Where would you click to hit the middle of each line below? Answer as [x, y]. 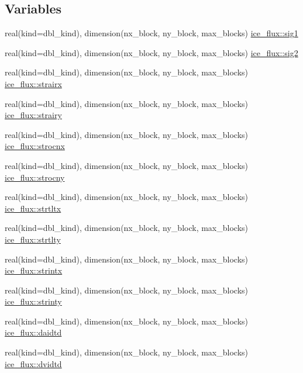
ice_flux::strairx [33, 83]
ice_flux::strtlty [33, 239]
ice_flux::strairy [33, 115]
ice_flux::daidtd [33, 332]
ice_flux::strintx [34, 270]
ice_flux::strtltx [33, 208]
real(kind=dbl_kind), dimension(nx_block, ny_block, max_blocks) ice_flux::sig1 [151, 33]
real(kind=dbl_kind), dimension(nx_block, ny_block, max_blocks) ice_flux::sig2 [151, 52]
